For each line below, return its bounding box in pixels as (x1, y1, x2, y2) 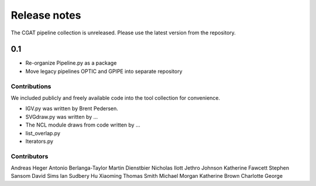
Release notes (11, 9, 81, 22)
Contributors (11, 152, 49, 160)
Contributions (11, 82, 51, 90)
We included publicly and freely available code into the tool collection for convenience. (11, 94, 221, 101)
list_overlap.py (25, 129, 61, 136)
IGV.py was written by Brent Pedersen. (25, 105, 118, 112)
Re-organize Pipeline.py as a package (25, 59, 117, 66)
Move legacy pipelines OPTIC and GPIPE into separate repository (25, 68, 183, 75)
